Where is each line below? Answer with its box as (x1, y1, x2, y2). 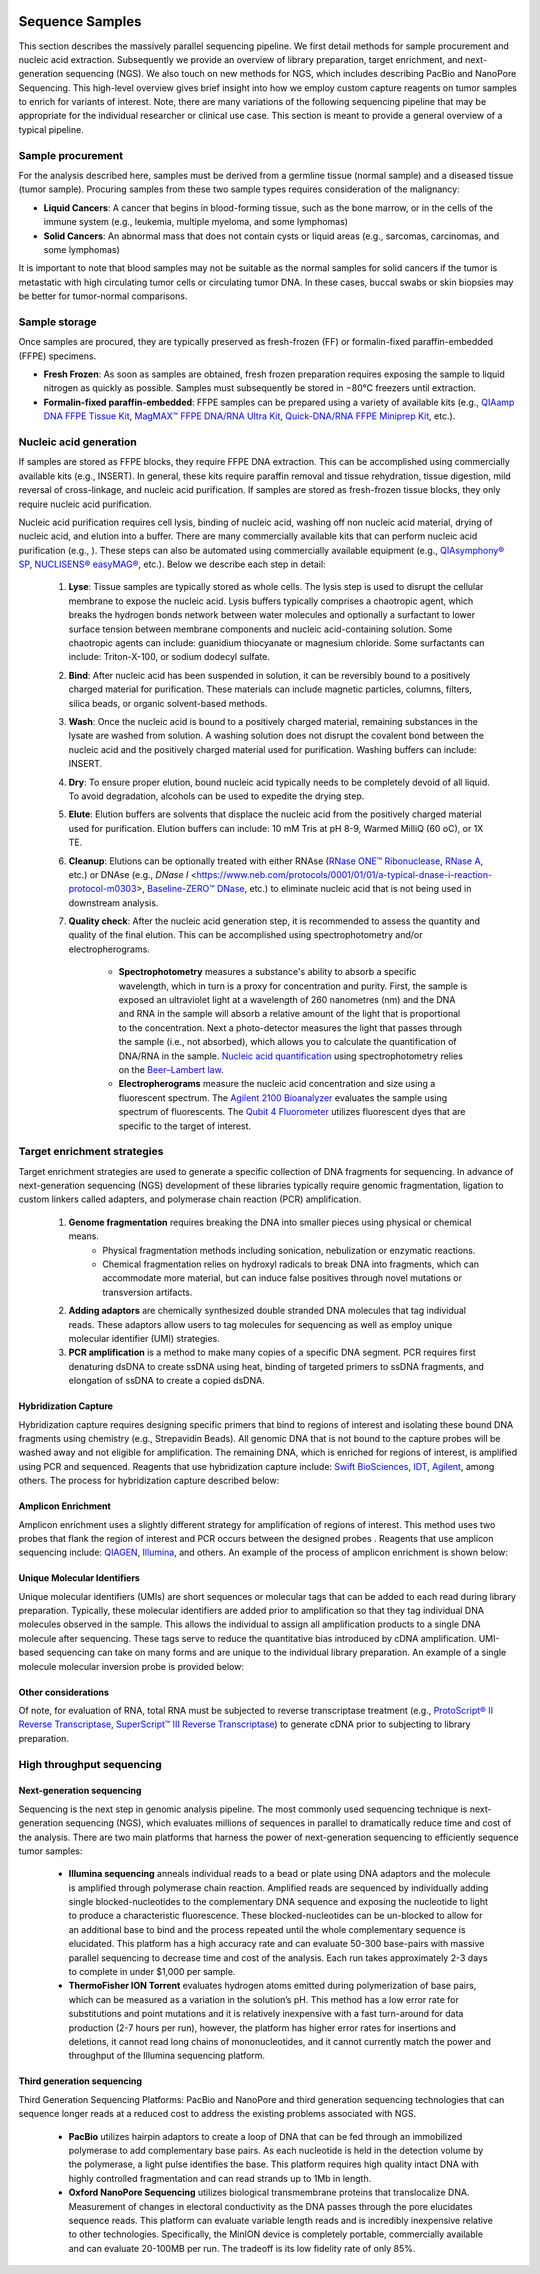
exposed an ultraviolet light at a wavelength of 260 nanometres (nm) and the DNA (118, 994, 456, 1006)
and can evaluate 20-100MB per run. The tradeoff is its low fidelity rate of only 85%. (68, 2242, 416, 2254)
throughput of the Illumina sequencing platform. (68, 2050, 265, 2062)
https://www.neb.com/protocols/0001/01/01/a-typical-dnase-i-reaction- (196, 868, 493, 880)
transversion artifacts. (102, 1286, 193, 1298)
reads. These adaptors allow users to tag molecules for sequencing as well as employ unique (68, 1318, 453, 1330)
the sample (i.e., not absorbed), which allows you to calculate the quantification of (118, 1036, 457, 1048)
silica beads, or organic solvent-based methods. (68, 697, 268, 709)
